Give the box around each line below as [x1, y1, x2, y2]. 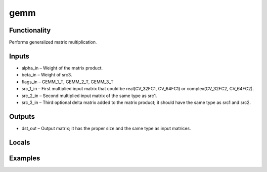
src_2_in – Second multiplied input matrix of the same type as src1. [21, 93, 157, 99]
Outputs [9, 112, 35, 121]
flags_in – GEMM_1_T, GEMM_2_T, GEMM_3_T [21, 79, 114, 85]
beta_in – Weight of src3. [21, 72, 72, 78]
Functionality [9, 26, 51, 34]
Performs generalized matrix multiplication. [9, 39, 97, 45]
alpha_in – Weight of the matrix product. [21, 65, 103, 71]
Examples [9, 154, 41, 162]
